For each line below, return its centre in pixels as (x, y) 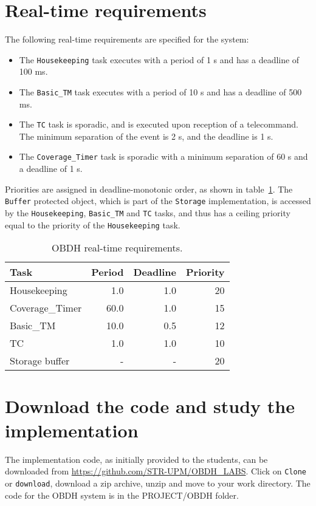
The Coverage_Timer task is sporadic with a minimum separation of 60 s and (163, 156)
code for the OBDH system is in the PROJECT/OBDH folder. (122, 495)
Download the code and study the (150, 406)
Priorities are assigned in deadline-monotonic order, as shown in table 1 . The (149, 189)
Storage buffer (40, 361)
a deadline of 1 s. (51, 169)
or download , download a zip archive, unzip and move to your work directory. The (158, 483)
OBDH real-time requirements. (117, 248)
